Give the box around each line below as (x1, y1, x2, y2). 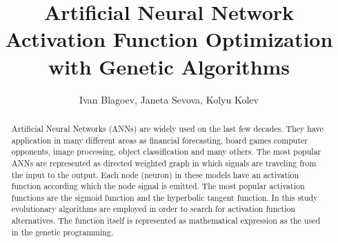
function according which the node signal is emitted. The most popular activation (11, 180, 305, 192)
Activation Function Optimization (5, 25, 333, 53)
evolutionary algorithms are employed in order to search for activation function (11, 203, 296, 215)
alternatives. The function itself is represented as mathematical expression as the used (11, 215, 321, 226)
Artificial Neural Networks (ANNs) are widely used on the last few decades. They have (11, 122, 324, 134)
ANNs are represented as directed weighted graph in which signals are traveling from (11, 157, 317, 168)
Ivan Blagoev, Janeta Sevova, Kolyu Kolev (79, 92, 259, 106)
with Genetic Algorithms (48, 52, 290, 80)
